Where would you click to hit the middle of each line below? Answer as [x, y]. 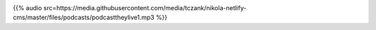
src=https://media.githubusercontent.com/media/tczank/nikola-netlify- [145, 8]
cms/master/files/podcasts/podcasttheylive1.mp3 [84, 18]
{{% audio [28, 8]
